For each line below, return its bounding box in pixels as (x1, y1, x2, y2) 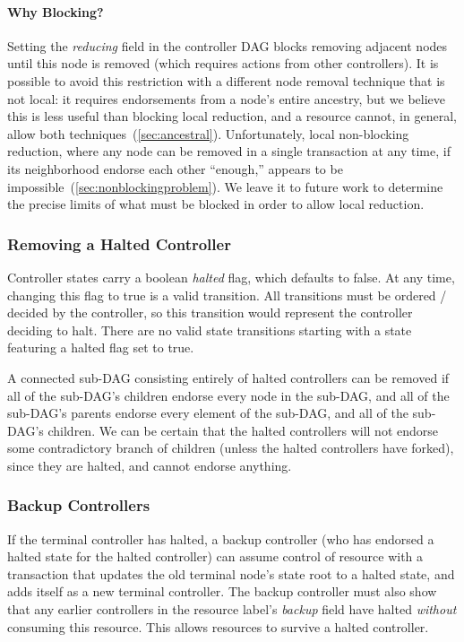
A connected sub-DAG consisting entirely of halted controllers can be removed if (7, 368, 450, 386)
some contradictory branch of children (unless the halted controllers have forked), (7, 438, 454, 457)
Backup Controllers (7, 494, 150, 516)
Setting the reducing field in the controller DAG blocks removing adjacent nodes (7, 36, 448, 55)
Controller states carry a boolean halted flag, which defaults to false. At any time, (7, 267, 455, 286)
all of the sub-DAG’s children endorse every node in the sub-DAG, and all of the (7, 386, 450, 404)
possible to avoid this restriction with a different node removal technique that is (7, 71, 445, 90)
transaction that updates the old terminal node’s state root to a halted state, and (7, 564, 455, 583)
